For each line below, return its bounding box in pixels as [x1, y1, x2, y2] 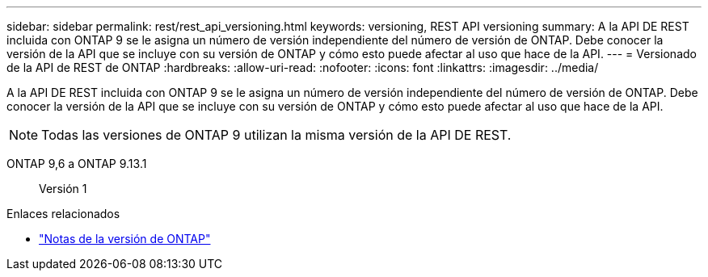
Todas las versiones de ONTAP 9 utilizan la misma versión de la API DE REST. [41, 127, 512, 143]
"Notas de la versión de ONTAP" [39, 232, 211, 246]
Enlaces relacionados [6, 207, 120, 220]
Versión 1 [39, 182, 87, 195]
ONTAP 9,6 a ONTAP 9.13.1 [6, 157, 147, 170]
